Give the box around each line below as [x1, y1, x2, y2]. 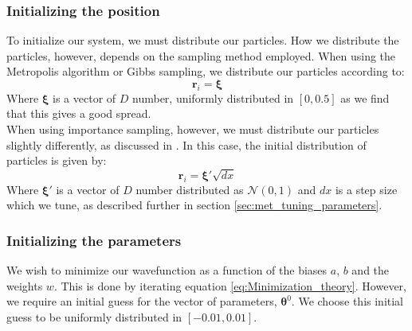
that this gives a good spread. [6, 105, 151, 122]
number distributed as [135, 181, 244, 197]
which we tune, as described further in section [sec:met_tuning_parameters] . [6, 197, 383, 213]
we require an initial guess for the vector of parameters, [6, 293, 277, 310]
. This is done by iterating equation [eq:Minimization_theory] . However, [53, 277, 406, 294]
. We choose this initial [291, 293, 404, 310]
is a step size [335, 181, 398, 197]
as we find [340, 89, 390, 106]
